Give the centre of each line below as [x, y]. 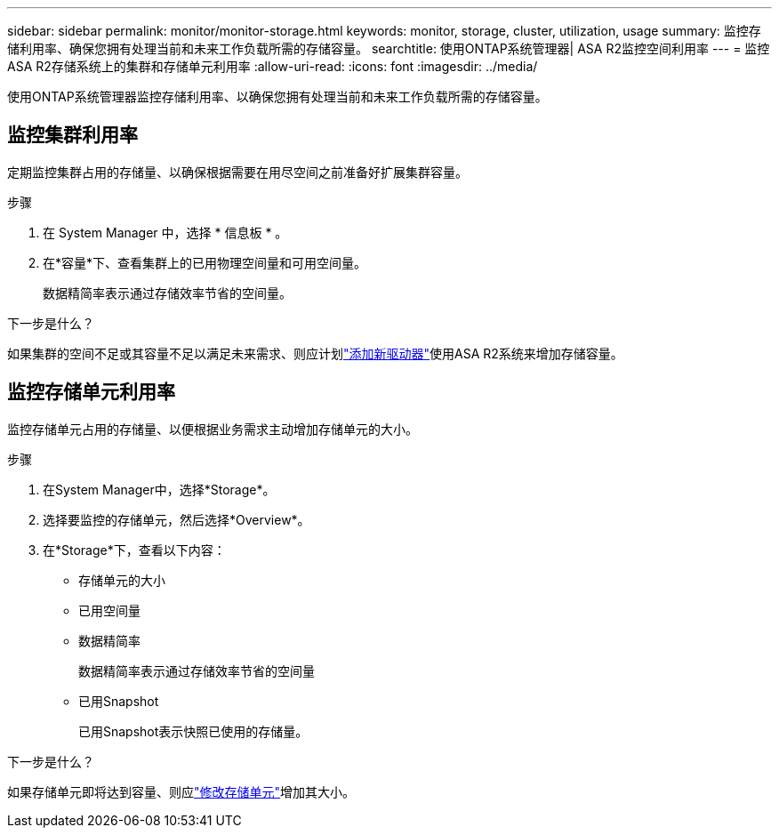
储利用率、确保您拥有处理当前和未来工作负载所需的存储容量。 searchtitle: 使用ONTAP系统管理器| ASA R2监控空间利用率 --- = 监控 [389, 48]
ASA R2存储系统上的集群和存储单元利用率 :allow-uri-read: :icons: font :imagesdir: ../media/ [273, 66]
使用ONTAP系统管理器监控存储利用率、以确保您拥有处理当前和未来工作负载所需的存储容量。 [277, 96]
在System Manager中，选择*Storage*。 [159, 489]
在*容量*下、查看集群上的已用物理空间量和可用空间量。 [205, 262]
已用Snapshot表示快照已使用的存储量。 [193, 731]
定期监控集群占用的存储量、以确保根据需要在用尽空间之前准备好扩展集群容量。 [237, 172]
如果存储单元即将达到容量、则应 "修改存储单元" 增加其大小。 [181, 791]
